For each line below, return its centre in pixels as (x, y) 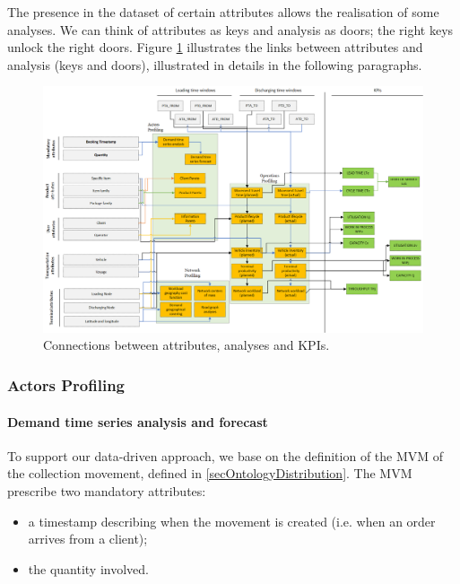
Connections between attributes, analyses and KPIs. (187, 345)
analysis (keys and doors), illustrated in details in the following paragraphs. (215, 64)
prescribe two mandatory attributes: (107, 490)
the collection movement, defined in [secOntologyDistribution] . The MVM (210, 473)
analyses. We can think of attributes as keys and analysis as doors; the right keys (230, 29)
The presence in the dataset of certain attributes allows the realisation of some (223, 12)
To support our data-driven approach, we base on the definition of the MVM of (226, 455)
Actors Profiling (66, 385)
